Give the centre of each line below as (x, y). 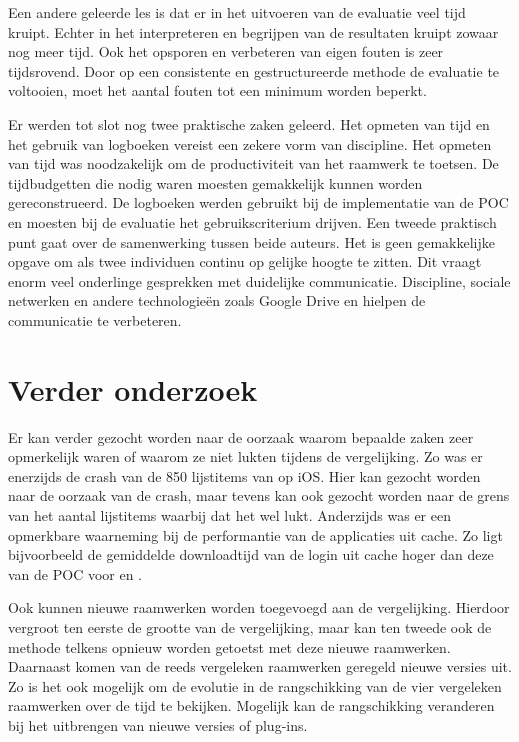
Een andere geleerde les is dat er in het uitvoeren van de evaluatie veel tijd (237, 12)
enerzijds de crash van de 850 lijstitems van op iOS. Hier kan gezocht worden (244, 475)
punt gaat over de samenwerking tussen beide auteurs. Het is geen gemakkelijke (251, 241)
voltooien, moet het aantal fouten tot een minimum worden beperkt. (217, 90)
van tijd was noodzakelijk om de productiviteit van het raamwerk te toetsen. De (253, 163)
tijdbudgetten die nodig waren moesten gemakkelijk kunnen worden (215, 182)
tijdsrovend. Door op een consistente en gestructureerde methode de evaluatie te (254, 70)
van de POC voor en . (75, 573)
